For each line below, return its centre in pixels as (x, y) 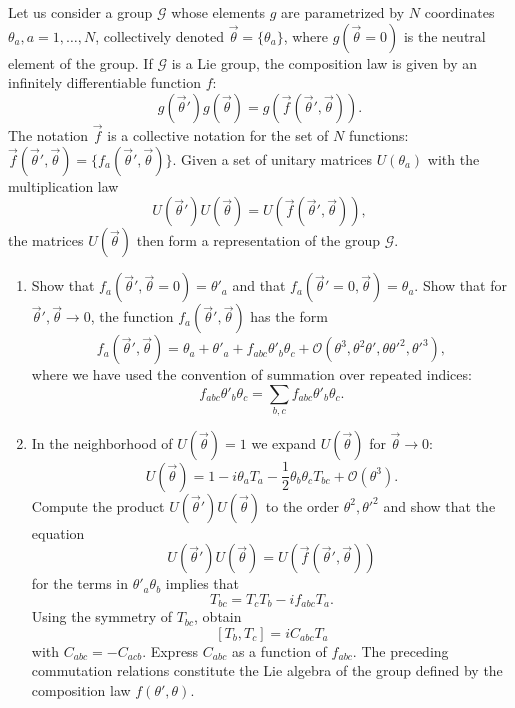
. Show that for (460, 285)
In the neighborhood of (102, 443)
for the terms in (80, 583)
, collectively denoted (159, 35)
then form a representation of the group (258, 240)
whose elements (218, 12)
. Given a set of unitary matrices (272, 158)
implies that (202, 583)
